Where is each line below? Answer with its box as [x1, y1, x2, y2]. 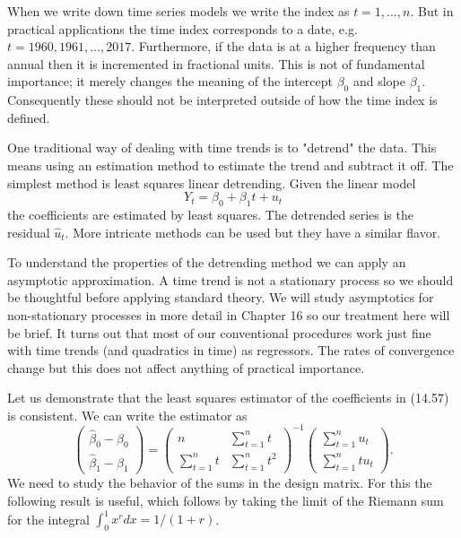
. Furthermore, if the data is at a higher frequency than [131, 37, 436, 56]
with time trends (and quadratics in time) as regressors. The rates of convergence [7, 341, 455, 360]
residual [7, 222, 50, 241]
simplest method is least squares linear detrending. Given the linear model [7, 173, 416, 192]
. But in [410, 2, 454, 20]
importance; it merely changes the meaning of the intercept [7, 72, 334, 91]
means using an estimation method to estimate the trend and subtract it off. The [7, 155, 454, 174]
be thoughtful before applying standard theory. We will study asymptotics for [7, 288, 434, 307]
